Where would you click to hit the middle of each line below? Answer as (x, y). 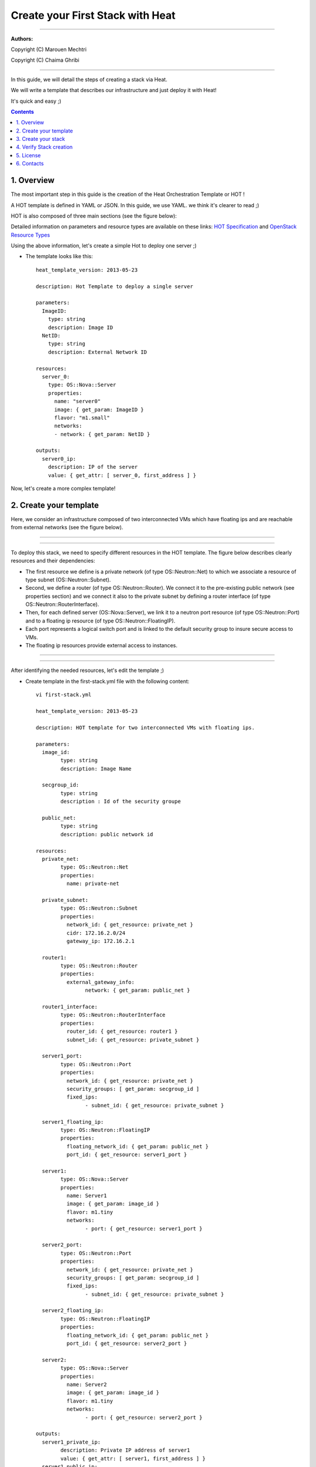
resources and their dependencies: (53, 561)
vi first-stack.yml (64, 695)
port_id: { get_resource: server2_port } (127, 1343)
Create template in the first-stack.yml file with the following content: (107, 681)
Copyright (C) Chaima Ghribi (45, 60)
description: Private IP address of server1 (125, 1450)
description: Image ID (80, 327)
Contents (23, 111)
